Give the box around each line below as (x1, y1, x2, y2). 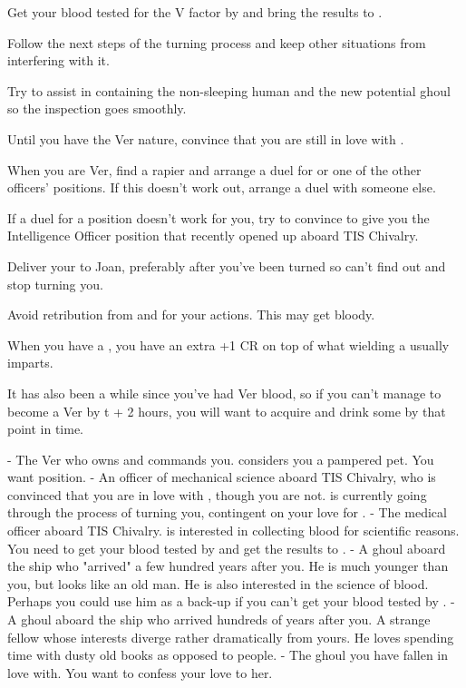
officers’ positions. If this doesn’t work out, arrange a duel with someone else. (7, 178, 436, 197)
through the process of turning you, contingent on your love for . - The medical (7, 503, 447, 522)
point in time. (7, 419, 84, 438)
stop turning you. (7, 274, 103, 293)
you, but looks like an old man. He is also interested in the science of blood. (7, 574, 429, 593)
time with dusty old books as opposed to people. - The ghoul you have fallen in (7, 645, 449, 664)
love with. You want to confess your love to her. (7, 663, 273, 682)
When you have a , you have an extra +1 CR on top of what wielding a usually (7, 335, 450, 354)
